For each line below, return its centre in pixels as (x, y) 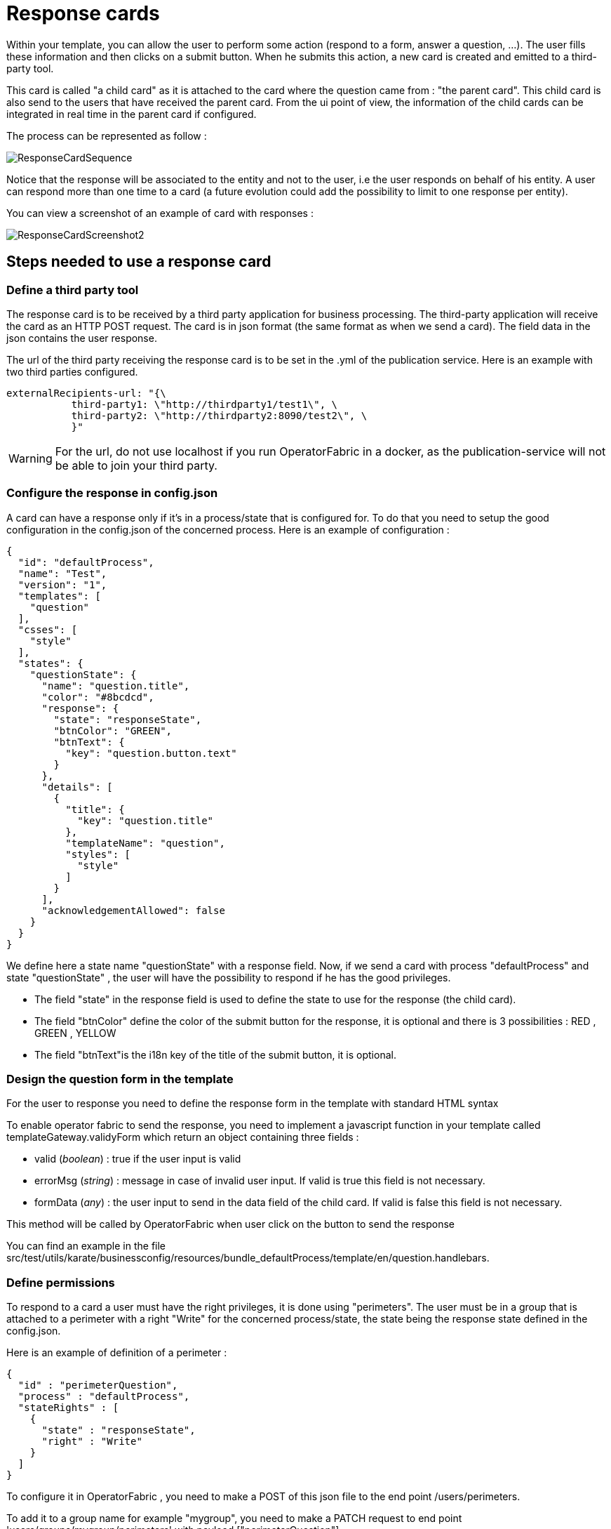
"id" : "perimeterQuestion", (98, 1385)
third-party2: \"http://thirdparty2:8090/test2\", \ (219, 415)
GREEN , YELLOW (75, 1033)
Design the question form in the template (120, 1079)
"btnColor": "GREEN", (113, 730)
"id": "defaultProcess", (86, 562)
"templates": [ (59, 596)
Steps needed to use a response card (139, 262)
